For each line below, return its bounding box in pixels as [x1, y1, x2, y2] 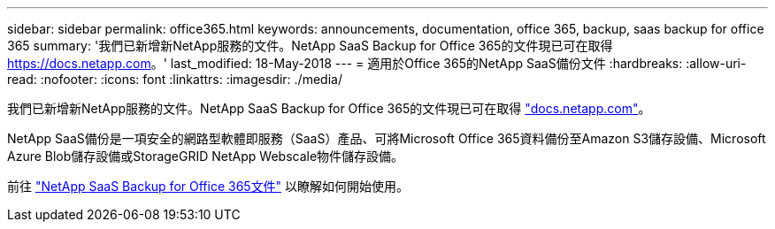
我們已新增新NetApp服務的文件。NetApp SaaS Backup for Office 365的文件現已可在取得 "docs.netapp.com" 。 [7, 101, 651, 116]
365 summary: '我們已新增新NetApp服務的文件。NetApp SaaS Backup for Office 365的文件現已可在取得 [7, 38, 613, 53]
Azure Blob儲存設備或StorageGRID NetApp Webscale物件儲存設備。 [7, 149, 404, 164]
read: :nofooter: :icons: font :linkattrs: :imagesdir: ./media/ [7, 72, 342, 87]
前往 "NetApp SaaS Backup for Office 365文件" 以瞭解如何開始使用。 [7, 179, 410, 194]
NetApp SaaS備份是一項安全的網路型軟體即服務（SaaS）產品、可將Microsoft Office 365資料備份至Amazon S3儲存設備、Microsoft [7, 131, 766, 146]
